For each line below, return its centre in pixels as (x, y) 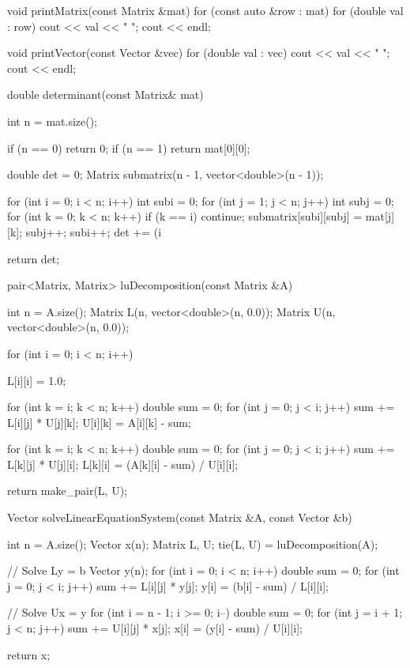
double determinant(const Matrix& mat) (105, 94)
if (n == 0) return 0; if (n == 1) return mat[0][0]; (129, 147)
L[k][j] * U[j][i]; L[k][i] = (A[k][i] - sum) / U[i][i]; (123, 464)
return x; (29, 654)
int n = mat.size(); (53, 121)
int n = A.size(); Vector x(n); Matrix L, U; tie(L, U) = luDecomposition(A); (193, 543)
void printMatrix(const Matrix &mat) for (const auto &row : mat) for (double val (205, 10)
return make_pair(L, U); (67, 491)
